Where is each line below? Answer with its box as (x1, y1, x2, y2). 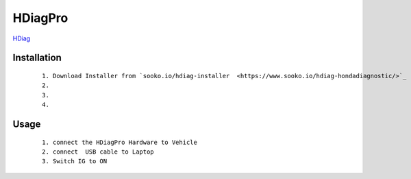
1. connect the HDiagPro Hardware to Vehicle (42, 138, 198, 146)
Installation (12, 52, 62, 64)
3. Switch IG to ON (42, 158, 108, 165)
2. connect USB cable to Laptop (42, 147, 154, 156)
